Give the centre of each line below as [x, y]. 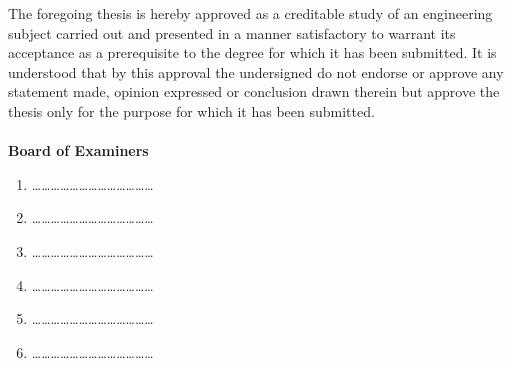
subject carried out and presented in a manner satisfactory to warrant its [232, 32]
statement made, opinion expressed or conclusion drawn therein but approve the [254, 91]
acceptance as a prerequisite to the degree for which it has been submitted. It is [252, 52]
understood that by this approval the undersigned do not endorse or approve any [256, 71]
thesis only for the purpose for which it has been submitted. [191, 110]
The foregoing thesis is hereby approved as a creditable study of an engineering [250, 13]
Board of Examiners [78, 150]
